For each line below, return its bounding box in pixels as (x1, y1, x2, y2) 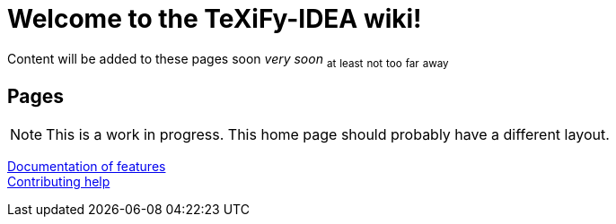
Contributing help (7, 174, 110, 190)
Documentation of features (7, 159, 166, 175)
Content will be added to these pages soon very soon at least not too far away (7, 50, 449, 70)
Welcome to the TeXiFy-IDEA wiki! (7, 4, 422, 34)
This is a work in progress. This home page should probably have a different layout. (46, 125, 610, 144)
